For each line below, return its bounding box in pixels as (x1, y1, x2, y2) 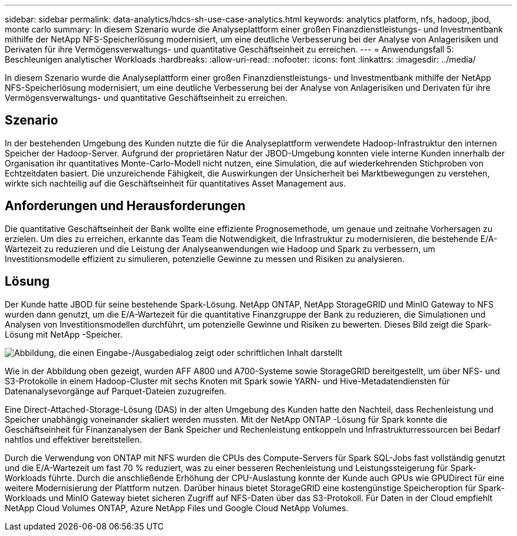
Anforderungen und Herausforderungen (5, 198, 246, 214)
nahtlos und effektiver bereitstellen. (5, 434, 142, 445)
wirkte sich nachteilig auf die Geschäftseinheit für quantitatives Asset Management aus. (5, 178, 346, 188)
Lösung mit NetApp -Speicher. (5, 329, 123, 339)
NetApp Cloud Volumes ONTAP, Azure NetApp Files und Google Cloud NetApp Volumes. (5, 502, 349, 513)
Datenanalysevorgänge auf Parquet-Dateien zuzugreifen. (5, 385, 227, 396)
